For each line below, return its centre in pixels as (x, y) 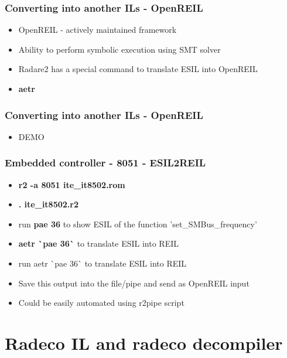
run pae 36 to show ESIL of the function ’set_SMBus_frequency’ (138, 224)
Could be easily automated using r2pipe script (101, 303)
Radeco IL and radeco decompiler (144, 342)
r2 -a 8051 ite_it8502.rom (72, 184)
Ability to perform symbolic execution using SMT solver (119, 49)
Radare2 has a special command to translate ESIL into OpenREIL (138, 69)
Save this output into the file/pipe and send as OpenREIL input (134, 283)
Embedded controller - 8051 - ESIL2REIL (105, 163)
